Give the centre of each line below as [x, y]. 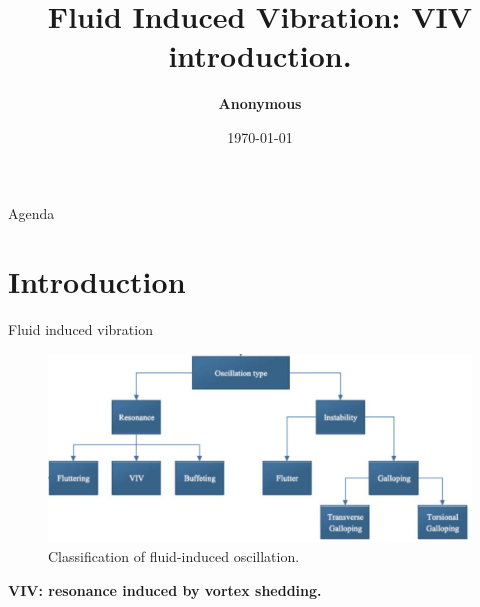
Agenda [31, 212]
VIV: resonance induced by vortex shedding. [165, 589]
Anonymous [260, 103]
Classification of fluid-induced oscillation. [174, 556]
